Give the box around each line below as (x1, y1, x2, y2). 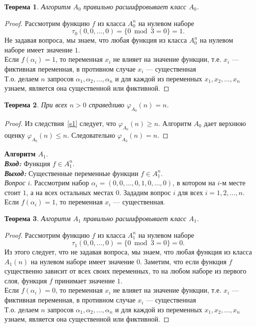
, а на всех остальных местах (26, 187, 114, 197)
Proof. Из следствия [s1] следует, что (4, 118, 116, 128)
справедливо (88, 99, 125, 109)
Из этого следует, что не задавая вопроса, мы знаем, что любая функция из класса (4, 247, 252, 257)
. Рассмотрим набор (30, 177, 89, 188)
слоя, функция (4, 275, 47, 285)
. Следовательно (67, 130, 115, 140)
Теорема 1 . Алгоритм (4, 1, 71, 11)
